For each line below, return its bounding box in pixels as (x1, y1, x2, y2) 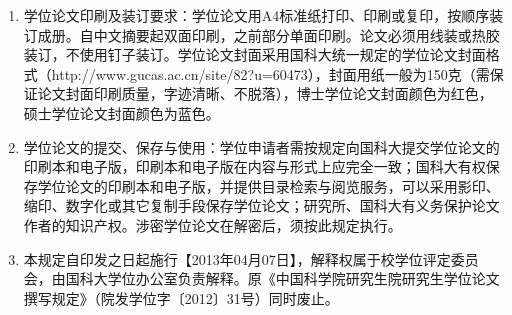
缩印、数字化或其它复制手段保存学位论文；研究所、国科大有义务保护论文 (23, 195, 500, 216)
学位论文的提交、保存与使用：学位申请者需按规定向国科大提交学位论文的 (23, 136, 500, 157)
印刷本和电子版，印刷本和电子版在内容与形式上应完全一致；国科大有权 (23, 156, 486, 177)
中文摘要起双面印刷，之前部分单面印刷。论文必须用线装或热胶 (93, 24, 500, 45)
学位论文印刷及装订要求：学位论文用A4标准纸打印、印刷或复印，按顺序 (23, 5, 490, 25)
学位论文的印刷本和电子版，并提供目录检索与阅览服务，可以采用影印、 (37, 175, 500, 196)
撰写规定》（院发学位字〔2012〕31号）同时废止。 (23, 287, 339, 308)
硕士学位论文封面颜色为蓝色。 (23, 102, 220, 123)
